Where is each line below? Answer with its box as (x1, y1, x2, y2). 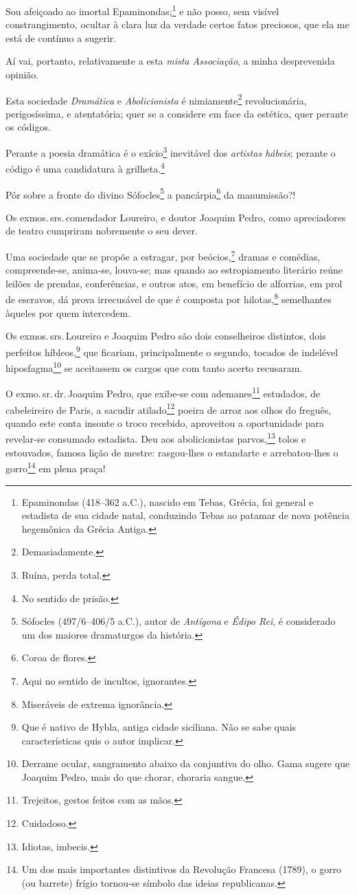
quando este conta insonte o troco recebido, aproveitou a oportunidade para (5, 415, 324, 430)
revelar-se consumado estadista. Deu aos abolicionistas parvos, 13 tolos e (5, 430, 306, 446)
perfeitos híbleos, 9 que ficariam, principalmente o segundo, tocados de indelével (5, 342, 338, 359)
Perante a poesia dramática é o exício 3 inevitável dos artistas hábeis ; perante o (5, 144, 336, 159)
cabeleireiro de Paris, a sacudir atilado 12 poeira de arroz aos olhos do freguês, (5, 400, 332, 417)
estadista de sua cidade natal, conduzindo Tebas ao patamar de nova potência (21, 508, 349, 522)
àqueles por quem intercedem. (5, 305, 131, 320)
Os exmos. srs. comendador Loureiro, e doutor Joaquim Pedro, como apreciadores (5, 210, 346, 224)
